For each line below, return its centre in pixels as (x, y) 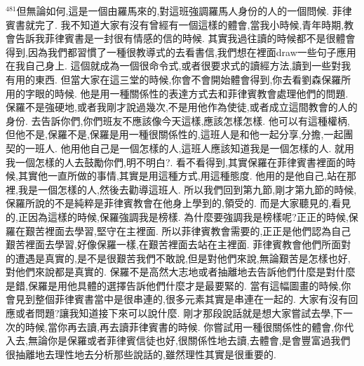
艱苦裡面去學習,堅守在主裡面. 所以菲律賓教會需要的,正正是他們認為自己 (188, 230)
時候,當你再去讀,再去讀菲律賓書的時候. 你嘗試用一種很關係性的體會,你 (184, 326)
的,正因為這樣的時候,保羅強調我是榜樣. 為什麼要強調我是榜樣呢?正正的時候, (177, 216)
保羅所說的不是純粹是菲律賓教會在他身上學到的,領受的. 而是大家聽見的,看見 (178, 203)
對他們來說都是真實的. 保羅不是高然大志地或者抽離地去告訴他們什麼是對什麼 (181, 272)
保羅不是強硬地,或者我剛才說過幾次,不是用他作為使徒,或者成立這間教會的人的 (182, 107)
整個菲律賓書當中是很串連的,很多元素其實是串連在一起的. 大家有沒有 (191, 299)
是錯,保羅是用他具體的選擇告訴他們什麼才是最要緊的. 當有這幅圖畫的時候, (174, 285)
